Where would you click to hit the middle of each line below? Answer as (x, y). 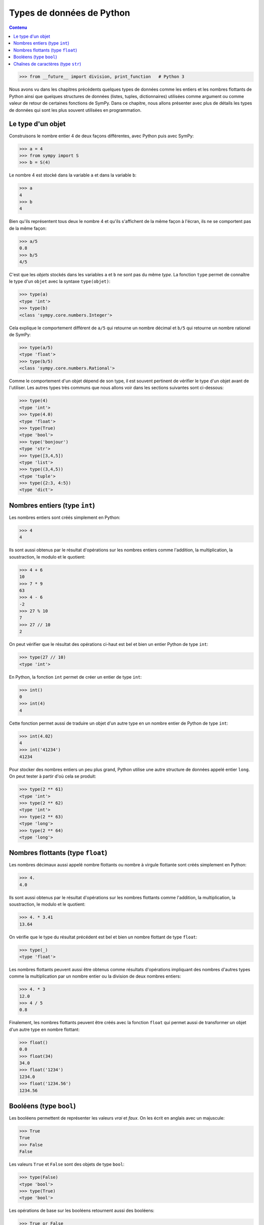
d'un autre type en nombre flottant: (44, 1029)
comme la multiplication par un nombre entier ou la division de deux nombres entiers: (95, 976)
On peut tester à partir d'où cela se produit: (53, 776)
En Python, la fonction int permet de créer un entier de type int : (75, 677)
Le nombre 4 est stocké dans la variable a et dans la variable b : (73, 175)
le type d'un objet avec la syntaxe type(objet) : (60, 281)
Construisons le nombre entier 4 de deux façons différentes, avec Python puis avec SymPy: (101, 136)
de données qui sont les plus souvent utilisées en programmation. (75, 110)
